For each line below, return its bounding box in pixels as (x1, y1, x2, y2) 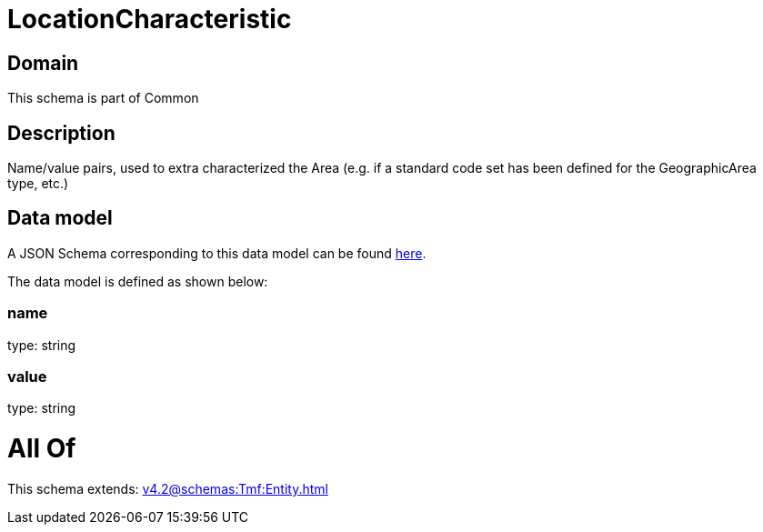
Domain (7, 51, 79, 75)
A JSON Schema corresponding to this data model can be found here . (7, 245, 427, 261)
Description (7, 121, 115, 145)
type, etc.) (7, 176, 69, 192)
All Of (7, 433, 76, 465)
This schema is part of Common (7, 90, 199, 106)
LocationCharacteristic (7, 4, 292, 35)
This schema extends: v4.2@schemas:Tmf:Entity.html (7, 480, 328, 497)
